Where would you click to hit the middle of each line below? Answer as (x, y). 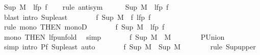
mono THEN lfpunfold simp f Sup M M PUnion (114, 36)
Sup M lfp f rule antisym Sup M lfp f (86, 7)
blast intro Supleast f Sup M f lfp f (77, 17)
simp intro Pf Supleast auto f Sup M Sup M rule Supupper (130, 47)
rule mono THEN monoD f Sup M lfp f (84, 27)
